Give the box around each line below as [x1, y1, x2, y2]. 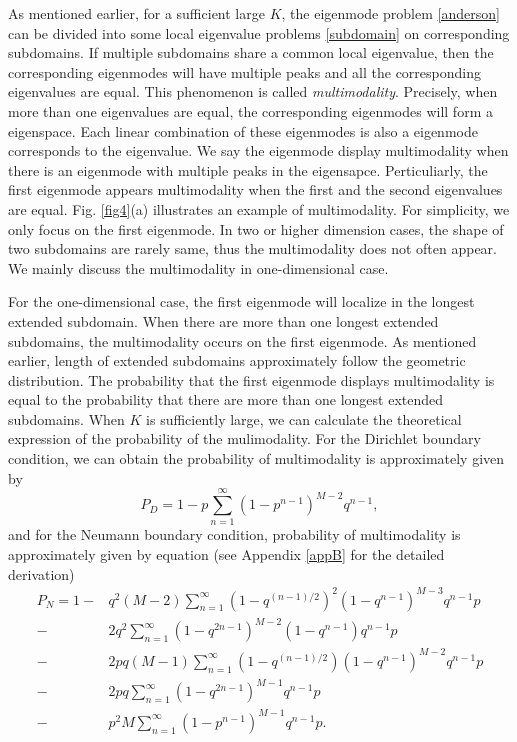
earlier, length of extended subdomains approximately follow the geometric [8, 350, 466, 371]
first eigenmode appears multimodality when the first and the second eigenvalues [8, 179, 503, 200]
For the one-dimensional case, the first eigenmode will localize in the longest [8, 291, 475, 312]
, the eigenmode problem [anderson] [281, 3, 500, 23]
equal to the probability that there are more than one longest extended [8, 389, 444, 410]
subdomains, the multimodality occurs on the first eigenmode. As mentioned [8, 330, 477, 351]
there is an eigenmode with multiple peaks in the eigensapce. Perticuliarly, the [8, 159, 488, 180]
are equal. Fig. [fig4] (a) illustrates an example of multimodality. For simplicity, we [8, 198, 510, 219]
